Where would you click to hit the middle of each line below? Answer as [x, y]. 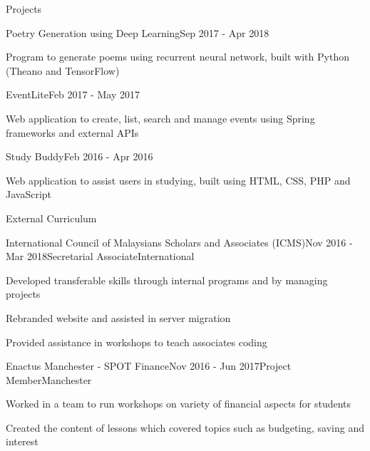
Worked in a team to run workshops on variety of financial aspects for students [179, 404]
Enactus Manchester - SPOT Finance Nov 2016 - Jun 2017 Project [149, 366]
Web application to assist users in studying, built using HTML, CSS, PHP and [178, 180]
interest [22, 441]
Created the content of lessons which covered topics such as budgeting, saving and [185, 427]
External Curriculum [51, 218]
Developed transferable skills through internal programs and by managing [167, 280]
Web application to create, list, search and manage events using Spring [160, 118]
